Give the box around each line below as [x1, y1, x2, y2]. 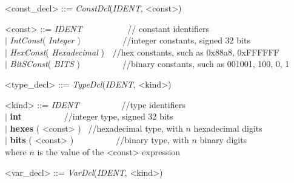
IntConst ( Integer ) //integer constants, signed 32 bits [10, 34, 250, 47]
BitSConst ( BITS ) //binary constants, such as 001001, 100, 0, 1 [10, 57, 290, 70]
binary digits [199, 133, 247, 146]
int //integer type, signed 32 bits [10, 110, 173, 123]
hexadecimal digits [193, 121, 262, 134]
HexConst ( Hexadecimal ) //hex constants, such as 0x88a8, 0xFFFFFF [10, 45, 279, 58]
